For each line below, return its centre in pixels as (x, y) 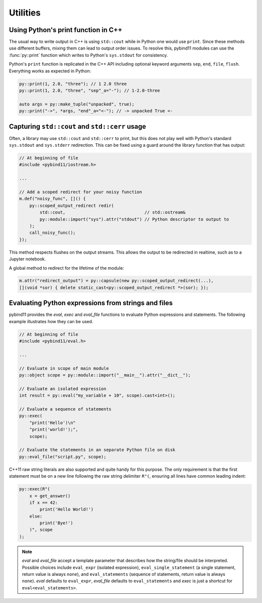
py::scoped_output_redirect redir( (72, 206)
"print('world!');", (54, 430)
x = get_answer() (50, 496)
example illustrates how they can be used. (51, 321)
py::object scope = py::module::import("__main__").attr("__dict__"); (105, 375)
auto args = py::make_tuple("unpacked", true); (77, 104)
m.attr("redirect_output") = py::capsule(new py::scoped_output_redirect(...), (116, 281)
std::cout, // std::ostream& (113, 212)
